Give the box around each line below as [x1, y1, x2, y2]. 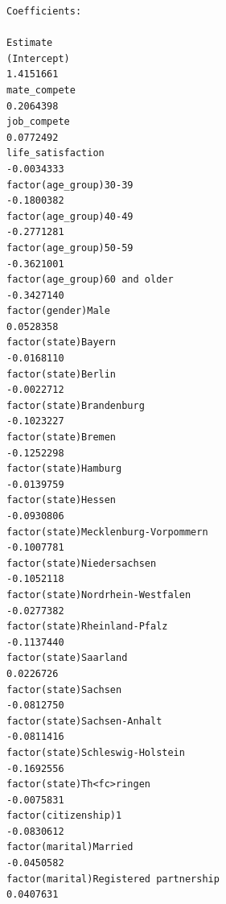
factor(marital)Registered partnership [6, 873, 220, 885]
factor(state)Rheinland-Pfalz [6, 621, 168, 633]
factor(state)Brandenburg [6, 399, 145, 411]
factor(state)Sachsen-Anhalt [6, 715, 162, 727]
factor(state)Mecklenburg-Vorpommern [6, 526, 208, 538]
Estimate [6, 37, 53, 49]
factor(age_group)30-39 [6, 179, 134, 191]
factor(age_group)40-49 [6, 210, 134, 222]
